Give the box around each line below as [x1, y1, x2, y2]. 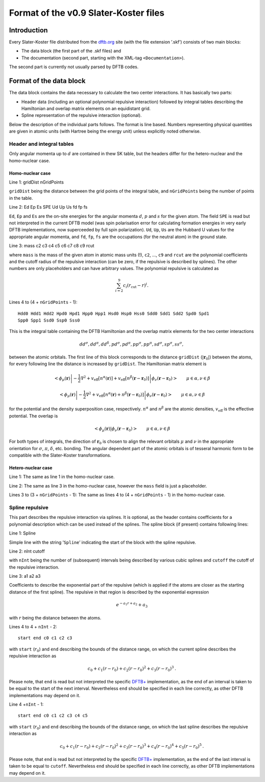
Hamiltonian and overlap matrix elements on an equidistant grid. [21, 106, 151, 111]
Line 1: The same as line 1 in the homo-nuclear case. [9, 474, 115, 480]
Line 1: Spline [9, 530, 36, 536]
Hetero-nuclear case [9, 465, 53, 471]
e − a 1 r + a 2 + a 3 [116, 601, 148, 609]
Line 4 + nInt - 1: [9, 701, 44, 707]
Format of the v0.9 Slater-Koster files [9, 7, 164, 18]
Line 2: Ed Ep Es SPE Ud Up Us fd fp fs [9, 204, 88, 210]
